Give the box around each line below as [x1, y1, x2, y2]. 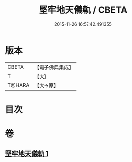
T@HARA [7, 82, 30, 89]
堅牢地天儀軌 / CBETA [39, 4, 128, 16]
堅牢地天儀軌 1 [5, 149, 49, 158]
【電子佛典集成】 [34, 64, 74, 71]
